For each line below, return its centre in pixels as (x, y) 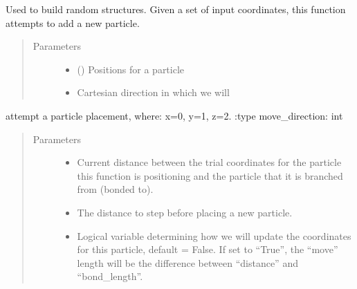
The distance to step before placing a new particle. (185, 212)
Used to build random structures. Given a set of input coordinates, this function (176, 9)
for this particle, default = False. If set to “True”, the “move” (208, 249)
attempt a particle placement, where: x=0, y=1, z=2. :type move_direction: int (174, 115)
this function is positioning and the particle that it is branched (210, 175)
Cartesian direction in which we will (153, 92)
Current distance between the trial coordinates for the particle (209, 162)
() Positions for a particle (131, 69)
